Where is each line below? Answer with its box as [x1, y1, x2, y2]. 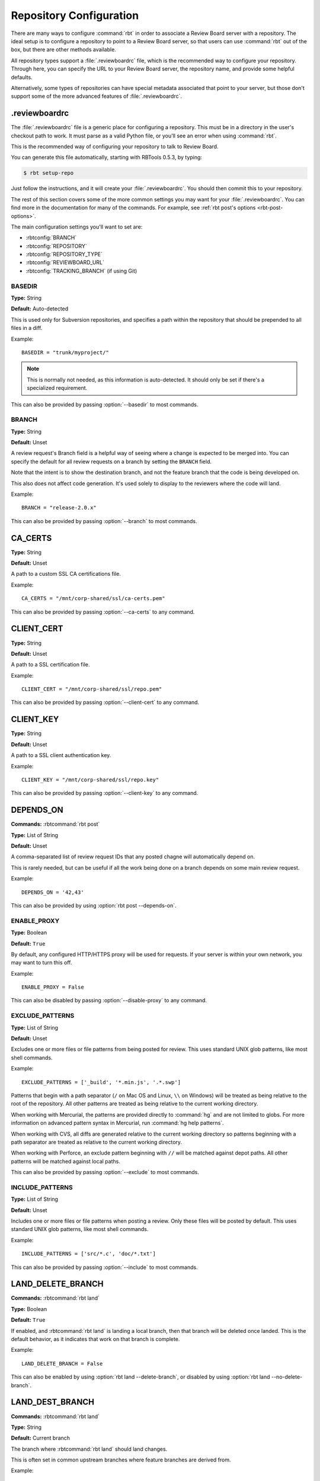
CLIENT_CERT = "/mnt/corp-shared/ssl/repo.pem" [21, 686, 162, 693]
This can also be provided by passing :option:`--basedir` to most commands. [11, 400, 199, 408]
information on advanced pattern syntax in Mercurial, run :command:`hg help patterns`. [11, 1120, 225, 1127]
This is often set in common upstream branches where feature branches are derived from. [11, 1456, 231, 1463]
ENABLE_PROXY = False [21, 984, 84, 990]
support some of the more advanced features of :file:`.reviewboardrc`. [11, 92, 183, 100]
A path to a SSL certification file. [11, 661, 90, 668]
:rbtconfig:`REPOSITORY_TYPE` [25, 251, 103, 258]
